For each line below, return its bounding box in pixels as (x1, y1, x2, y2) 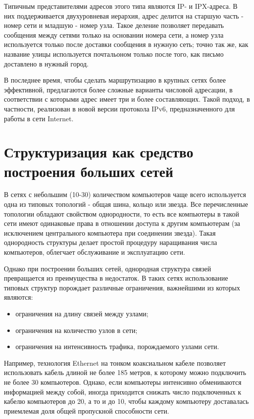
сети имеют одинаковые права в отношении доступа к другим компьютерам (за (4, 218, 240, 228)
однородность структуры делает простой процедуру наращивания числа (4, 237, 217, 247)
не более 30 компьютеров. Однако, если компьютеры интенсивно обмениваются (4, 376, 242, 387)
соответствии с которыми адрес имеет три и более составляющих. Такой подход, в (4, 94, 250, 104)
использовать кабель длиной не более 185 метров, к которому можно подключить (4, 367, 246, 377)
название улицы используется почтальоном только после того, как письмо (4, 48, 224, 59)
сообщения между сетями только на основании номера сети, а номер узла (4, 29, 224, 40)
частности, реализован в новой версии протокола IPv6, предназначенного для (4, 103, 235, 113)
